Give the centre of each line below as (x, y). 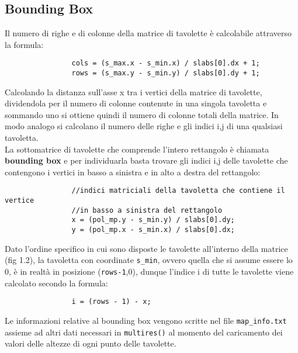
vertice (20, 201)
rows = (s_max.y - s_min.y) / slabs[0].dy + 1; (166, 73)
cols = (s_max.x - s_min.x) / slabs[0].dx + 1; (166, 63)
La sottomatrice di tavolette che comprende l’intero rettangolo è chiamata (137, 149)
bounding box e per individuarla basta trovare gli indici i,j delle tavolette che (146, 160)
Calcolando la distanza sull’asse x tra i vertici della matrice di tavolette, (134, 91)
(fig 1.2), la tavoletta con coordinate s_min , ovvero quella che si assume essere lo (149, 260)
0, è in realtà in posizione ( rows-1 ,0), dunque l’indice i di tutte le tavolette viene (149, 271)
